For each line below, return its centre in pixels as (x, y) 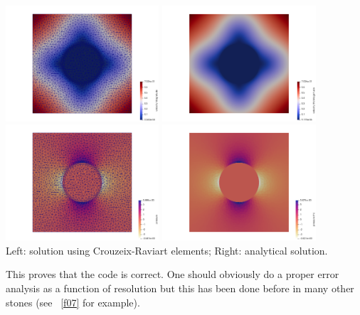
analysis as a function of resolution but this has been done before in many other (180, 288)
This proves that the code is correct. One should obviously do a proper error (173, 274)
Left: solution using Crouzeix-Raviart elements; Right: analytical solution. (167, 250)
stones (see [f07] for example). (73, 302)
